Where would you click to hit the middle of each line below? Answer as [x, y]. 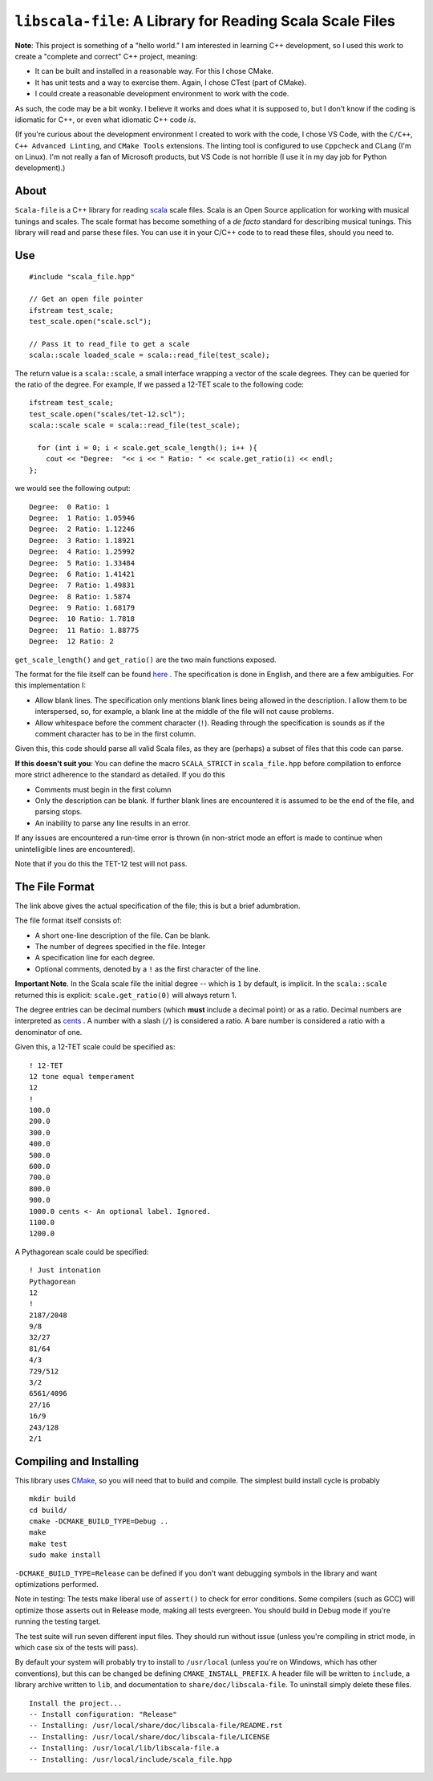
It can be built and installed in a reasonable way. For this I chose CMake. [154, 71]
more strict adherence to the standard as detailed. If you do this [120, 775]
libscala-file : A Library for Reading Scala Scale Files [205, 21]
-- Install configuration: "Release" [103, 1714]
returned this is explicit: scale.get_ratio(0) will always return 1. [125, 995]
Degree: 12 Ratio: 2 [71, 641]
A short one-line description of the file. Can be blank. [123, 935]
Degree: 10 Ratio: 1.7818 [82, 619]
